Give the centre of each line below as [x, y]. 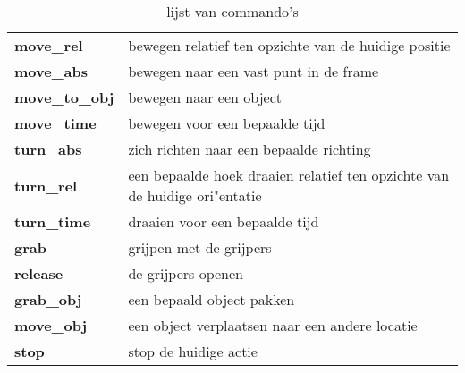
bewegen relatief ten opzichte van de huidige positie [289, 45]
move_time [55, 123]
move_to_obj [64, 97]
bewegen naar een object [205, 97]
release [39, 273]
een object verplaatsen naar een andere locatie [273, 325]
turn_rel [46, 185]
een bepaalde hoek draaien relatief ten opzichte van [289, 175]
